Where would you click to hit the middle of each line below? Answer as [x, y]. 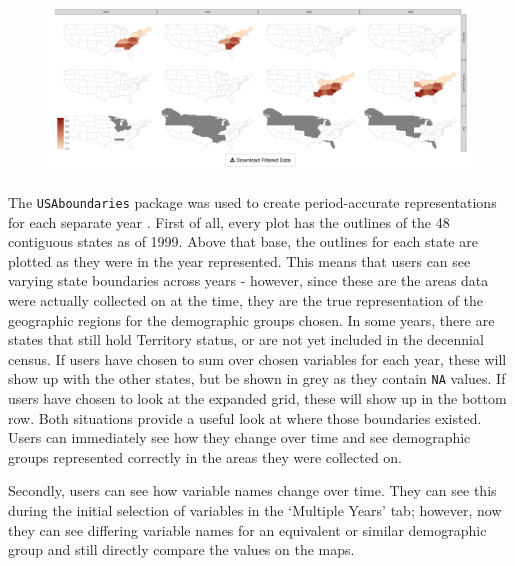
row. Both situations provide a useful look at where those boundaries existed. [245, 417]
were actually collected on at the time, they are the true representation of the [246, 300]
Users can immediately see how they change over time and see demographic [239, 437]
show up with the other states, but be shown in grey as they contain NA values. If [257, 378]
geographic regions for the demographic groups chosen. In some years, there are [251, 319]
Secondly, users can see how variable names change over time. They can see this [252, 490]
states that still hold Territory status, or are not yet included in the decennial [246, 339]
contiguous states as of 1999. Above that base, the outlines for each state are [243, 241]
